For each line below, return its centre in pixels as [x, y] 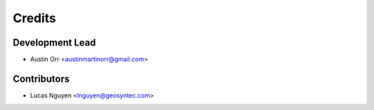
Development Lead [54, 43]
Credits [35, 18]
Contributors [41, 79]
